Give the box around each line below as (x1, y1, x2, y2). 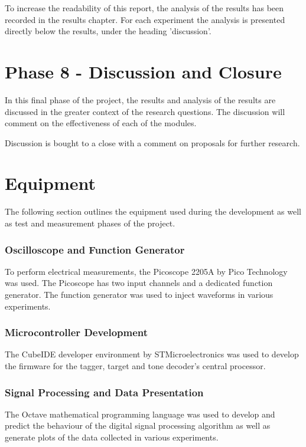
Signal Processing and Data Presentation (5, 384, 204, 399)
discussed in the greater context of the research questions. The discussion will (5, 105, 285, 117)
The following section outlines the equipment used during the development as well (5, 205, 301, 218)
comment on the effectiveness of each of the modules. (5, 117, 197, 129)
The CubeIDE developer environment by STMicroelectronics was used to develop (5, 348, 299, 360)
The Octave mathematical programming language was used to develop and (5, 407, 275, 420)
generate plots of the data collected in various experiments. (5, 431, 219, 443)
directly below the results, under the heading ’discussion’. (5, 25, 211, 37)
